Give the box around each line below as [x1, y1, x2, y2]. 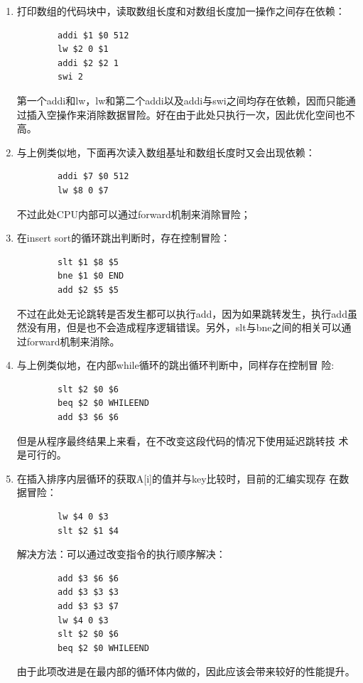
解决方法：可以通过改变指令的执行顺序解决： [16, 547, 226, 561]
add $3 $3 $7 [58, 601, 119, 611]
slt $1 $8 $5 [58, 257, 119, 267]
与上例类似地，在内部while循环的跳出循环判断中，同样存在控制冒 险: [16, 357, 335, 372]
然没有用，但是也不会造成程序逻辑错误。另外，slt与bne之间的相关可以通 [16, 320, 352, 335]
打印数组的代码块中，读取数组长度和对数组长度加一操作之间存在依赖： [16, 4, 345, 18]
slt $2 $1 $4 [58, 525, 119, 536]
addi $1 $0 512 [58, 30, 129, 41]
